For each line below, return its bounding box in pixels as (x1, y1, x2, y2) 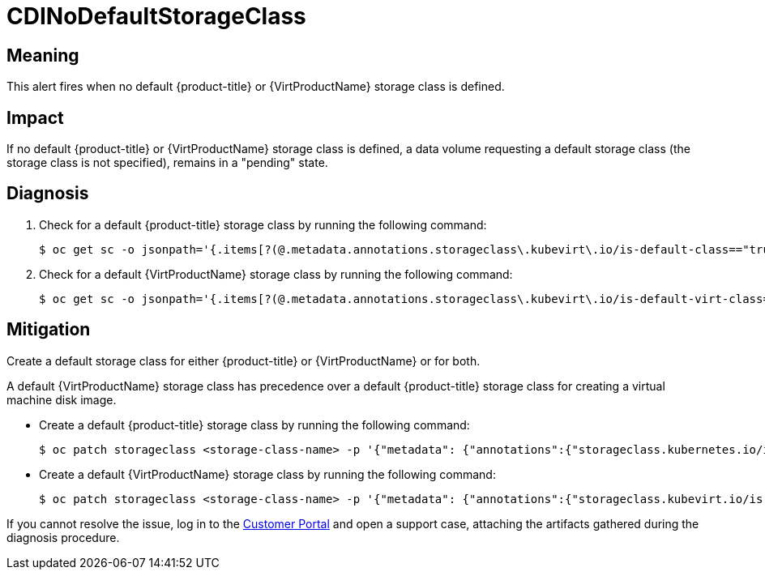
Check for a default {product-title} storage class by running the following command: (39, 217, 487, 232)
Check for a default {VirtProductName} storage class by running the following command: (39, 267, 513, 281)
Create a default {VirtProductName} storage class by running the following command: (39, 467, 496, 481)
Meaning (6, 45, 79, 66)
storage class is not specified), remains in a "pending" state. (6, 156, 328, 170)
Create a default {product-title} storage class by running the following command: (39, 417, 470, 432)
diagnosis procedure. (6, 530, 120, 544)
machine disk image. (6, 392, 117, 407)
